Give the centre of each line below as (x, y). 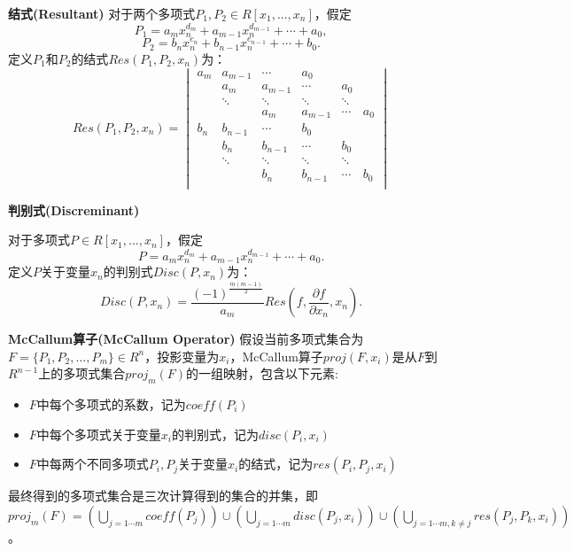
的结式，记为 (276, 464)
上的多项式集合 (82, 373)
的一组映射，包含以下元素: (263, 373)
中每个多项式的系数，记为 (111, 404)
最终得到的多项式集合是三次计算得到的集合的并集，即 (163, 496)
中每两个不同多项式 (93, 464)
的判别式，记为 (215, 434)
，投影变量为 (182, 356)
